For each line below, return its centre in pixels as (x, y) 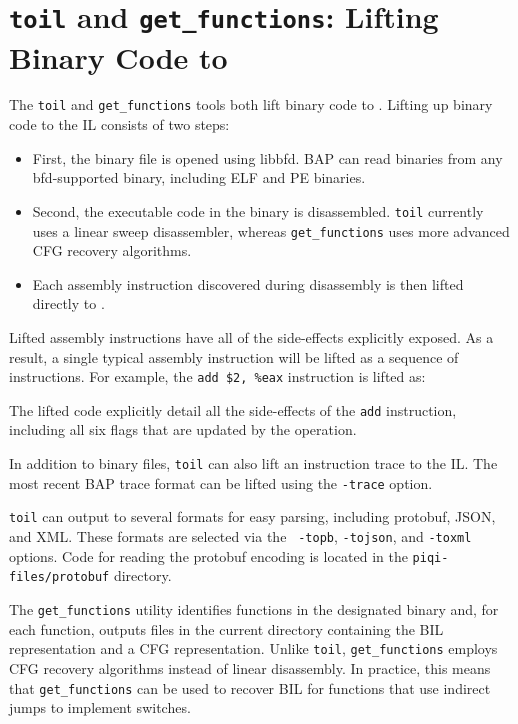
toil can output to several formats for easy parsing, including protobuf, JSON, (252, 516)
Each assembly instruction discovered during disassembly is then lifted (248, 283)
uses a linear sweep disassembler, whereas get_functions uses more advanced (271, 230)
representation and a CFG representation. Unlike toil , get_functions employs (253, 648)
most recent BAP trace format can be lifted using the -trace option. (221, 482)
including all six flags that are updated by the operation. (183, 429)
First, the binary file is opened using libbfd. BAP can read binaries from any (267, 157)
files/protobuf (59, 577)
